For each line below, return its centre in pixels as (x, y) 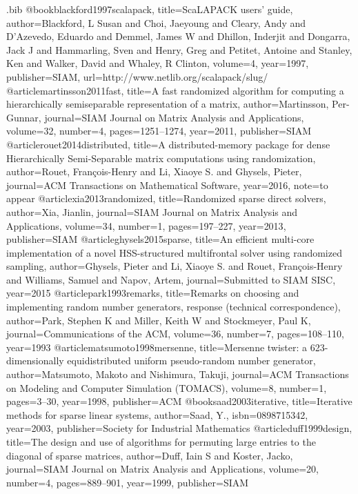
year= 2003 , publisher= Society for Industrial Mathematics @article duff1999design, (179, 428)
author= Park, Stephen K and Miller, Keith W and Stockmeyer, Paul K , (159, 320)
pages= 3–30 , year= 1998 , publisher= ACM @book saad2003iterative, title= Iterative (179, 401)
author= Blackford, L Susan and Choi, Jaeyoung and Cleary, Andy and (156, 22)
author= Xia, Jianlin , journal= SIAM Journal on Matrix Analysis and (152, 211)
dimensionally (35, 360)
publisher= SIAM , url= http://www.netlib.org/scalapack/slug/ (137, 76)
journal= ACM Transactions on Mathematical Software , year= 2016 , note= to (167, 185)
